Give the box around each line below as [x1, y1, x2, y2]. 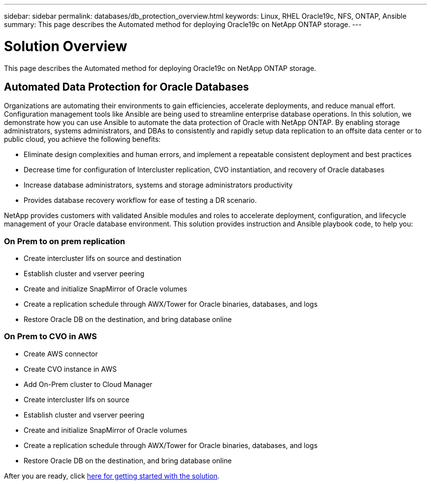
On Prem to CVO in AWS [4, 331, 97, 342]
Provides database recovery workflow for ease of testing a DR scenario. [24, 196, 257, 205]
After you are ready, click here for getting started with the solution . [4, 471, 220, 480]
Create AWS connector [24, 349, 98, 358]
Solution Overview [4, 37, 127, 55]
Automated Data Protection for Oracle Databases [4, 80, 249, 93]
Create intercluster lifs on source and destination [24, 254, 182, 263]
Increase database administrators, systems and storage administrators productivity [24, 181, 293, 190]
